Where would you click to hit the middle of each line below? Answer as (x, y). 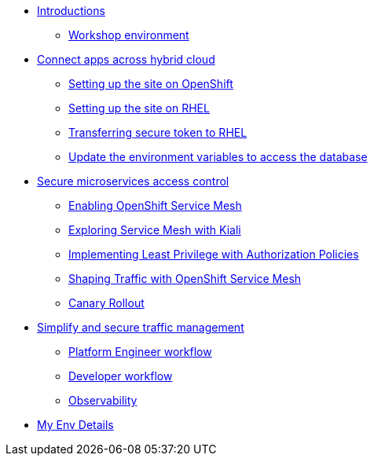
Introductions (71, 11)
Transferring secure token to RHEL (158, 132)
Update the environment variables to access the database (218, 157)
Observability (103, 400)
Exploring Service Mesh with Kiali (155, 230)
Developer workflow (121, 376)
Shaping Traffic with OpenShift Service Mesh (185, 279)
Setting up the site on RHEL (139, 108)
